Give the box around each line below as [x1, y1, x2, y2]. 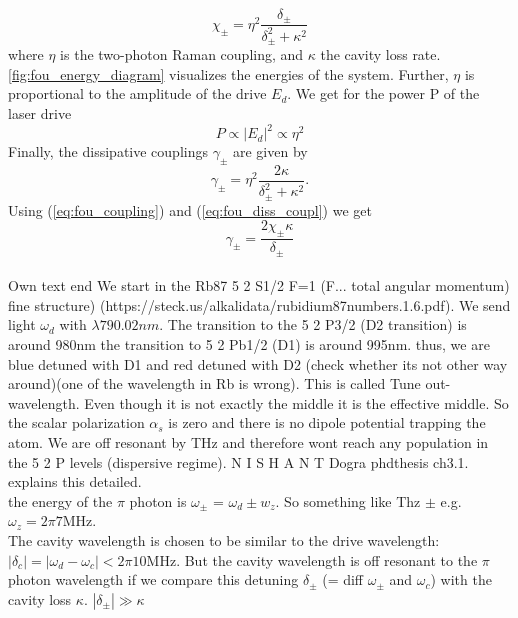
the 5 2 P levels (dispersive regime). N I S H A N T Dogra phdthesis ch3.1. [8, 451, 469, 472]
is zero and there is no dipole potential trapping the [168, 412, 486, 433]
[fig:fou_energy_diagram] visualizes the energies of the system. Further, [8, 63, 449, 84]
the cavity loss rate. [320, 44, 441, 65]
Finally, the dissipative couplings [8, 141, 208, 162]
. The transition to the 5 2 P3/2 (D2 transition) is [159, 314, 467, 335]
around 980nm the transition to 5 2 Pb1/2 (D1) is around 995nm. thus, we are [8, 334, 490, 355]
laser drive [8, 103, 72, 124]
